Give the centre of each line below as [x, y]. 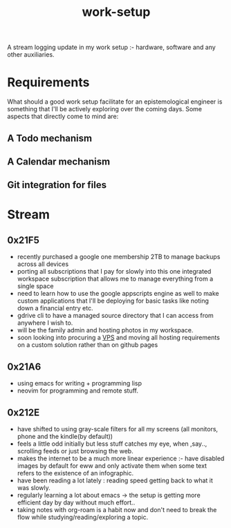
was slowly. [34, 487]
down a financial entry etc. [55, 308]
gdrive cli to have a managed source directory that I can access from [115, 316]
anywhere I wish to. [45, 323]
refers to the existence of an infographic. [75, 473]
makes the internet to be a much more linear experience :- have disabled [121, 458]
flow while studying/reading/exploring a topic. [83, 517]
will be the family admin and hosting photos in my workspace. [105, 330]
